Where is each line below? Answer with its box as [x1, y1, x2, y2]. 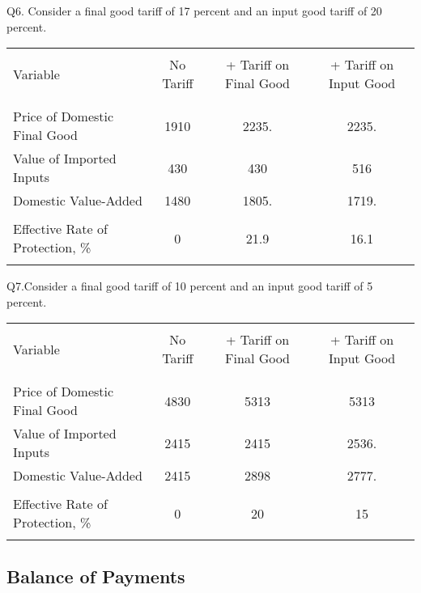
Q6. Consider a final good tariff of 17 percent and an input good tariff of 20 [6, 2, 382, 19]
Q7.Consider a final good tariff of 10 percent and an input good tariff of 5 [6, 277, 373, 294]
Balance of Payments [6, 563, 185, 588]
